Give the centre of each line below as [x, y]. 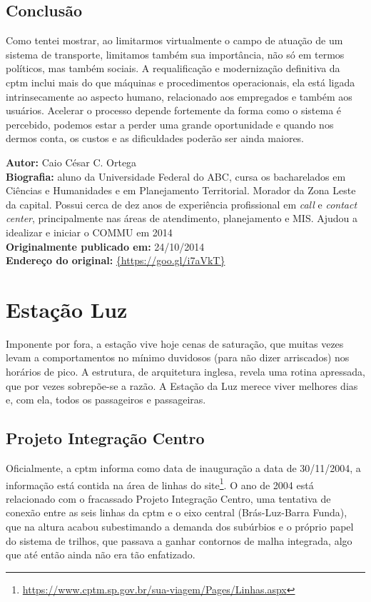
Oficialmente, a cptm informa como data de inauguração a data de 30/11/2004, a [183, 468]
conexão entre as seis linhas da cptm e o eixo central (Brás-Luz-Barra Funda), [177, 512]
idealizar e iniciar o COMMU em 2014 [89, 232]
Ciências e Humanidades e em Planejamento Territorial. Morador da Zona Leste [181, 190]
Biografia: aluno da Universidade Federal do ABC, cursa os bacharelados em [176, 176]
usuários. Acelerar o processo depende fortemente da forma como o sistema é [174, 110]
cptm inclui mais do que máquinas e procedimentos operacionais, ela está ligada [181, 82]
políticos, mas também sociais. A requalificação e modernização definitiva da [173, 68]
